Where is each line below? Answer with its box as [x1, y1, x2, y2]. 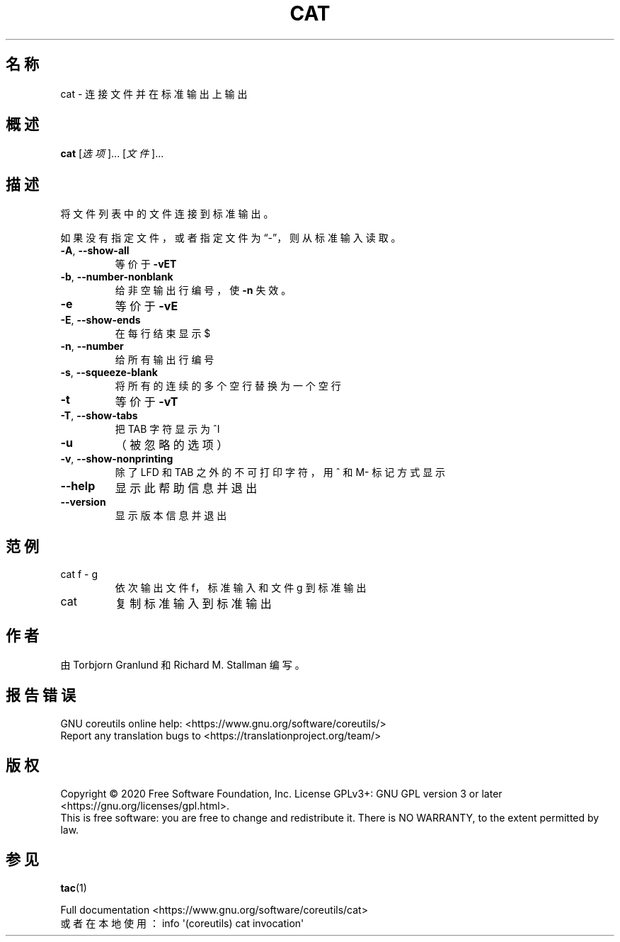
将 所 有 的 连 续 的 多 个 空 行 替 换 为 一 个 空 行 [115, 380, 341, 392]
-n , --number [60, 340, 124, 353]
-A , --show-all [60, 244, 130, 257]
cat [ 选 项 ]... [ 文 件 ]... [60, 147, 164, 160]
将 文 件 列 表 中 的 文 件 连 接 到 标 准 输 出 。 [60, 208, 274, 220]
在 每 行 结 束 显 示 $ [115, 327, 211, 340]
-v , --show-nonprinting [60, 453, 173, 465]
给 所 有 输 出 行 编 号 [115, 353, 214, 366]
